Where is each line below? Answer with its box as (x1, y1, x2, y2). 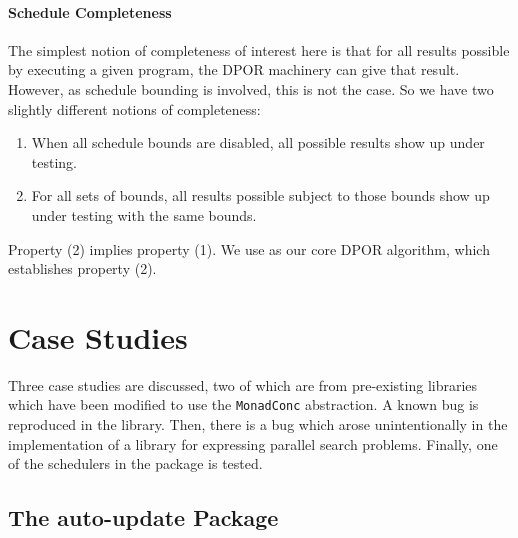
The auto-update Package (8, 502, 279, 533)
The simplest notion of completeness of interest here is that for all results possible (8, 39, 510, 60)
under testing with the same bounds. (31, 204, 257, 225)
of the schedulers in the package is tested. (8, 453, 263, 474)
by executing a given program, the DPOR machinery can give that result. (8, 59, 460, 80)
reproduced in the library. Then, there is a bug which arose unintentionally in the (8, 414, 508, 435)
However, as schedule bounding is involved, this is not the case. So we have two (8, 78, 494, 99)
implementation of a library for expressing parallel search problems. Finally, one (8, 433, 498, 454)
